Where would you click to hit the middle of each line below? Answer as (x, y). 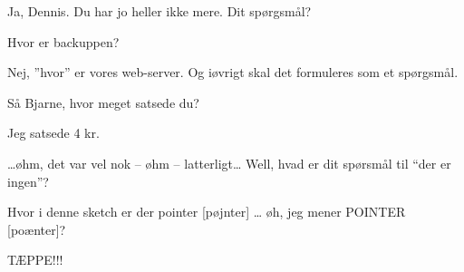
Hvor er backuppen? (63, 41)
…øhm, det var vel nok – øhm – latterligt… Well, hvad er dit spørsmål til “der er (229, 163)
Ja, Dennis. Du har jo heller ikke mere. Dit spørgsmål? (159, 11)
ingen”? (28, 181)
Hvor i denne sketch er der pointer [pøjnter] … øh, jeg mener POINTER (207, 212)
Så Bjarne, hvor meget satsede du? (103, 102)
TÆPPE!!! (35, 260)
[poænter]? (37, 229)
